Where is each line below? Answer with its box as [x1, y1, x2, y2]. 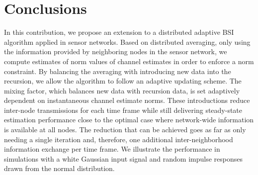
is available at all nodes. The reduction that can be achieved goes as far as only [4, 124, 246, 135]
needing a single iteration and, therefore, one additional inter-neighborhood [4, 134, 233, 144]
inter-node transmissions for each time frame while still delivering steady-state [4, 104, 243, 115]
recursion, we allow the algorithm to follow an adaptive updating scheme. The [4, 76, 242, 86]
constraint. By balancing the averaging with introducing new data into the [4, 66, 231, 76]
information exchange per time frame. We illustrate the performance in [4, 144, 220, 154]
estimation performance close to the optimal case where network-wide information [4, 114, 254, 125]
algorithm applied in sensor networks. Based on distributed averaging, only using [4, 36, 251, 47]
